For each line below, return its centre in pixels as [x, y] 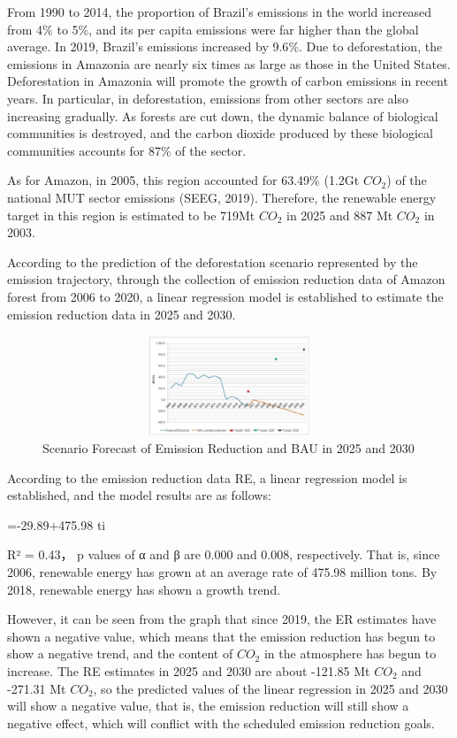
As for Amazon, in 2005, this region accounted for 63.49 [159, 180]
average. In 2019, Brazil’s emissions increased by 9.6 [148, 46]
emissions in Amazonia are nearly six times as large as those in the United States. [229, 63]
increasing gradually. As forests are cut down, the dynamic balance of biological [223, 115]
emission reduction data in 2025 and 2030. [122, 314]
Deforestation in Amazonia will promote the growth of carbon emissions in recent [228, 81]
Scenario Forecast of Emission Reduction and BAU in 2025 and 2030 [228, 448]
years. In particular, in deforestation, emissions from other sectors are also [208, 98]
